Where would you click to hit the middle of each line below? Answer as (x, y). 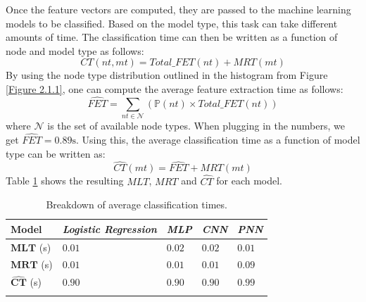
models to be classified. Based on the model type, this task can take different (172, 23)
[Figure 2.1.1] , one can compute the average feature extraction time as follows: (175, 88)
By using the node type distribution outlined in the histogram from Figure (167, 75)
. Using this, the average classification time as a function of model (218, 139)
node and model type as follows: (75, 50)
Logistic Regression (109, 228)
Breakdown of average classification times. (137, 205)
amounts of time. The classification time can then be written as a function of (172, 37)
